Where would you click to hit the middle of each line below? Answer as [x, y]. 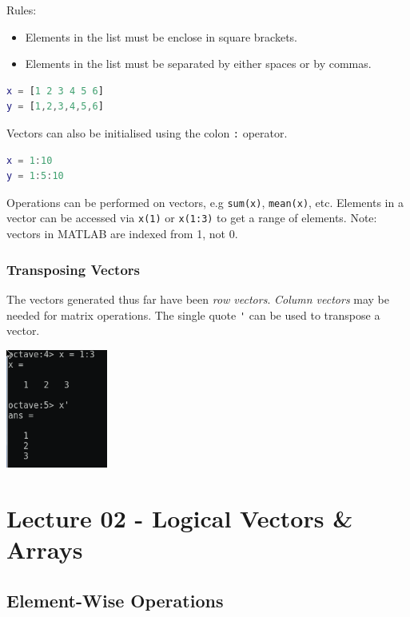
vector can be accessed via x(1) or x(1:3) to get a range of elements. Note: [192, 218]
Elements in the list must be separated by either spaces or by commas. [198, 64]
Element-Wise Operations [115, 600]
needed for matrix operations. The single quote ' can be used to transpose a [193, 314]
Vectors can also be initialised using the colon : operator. [147, 132]
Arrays [45, 549]
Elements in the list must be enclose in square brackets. [161, 36]
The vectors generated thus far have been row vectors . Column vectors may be [198, 299]
